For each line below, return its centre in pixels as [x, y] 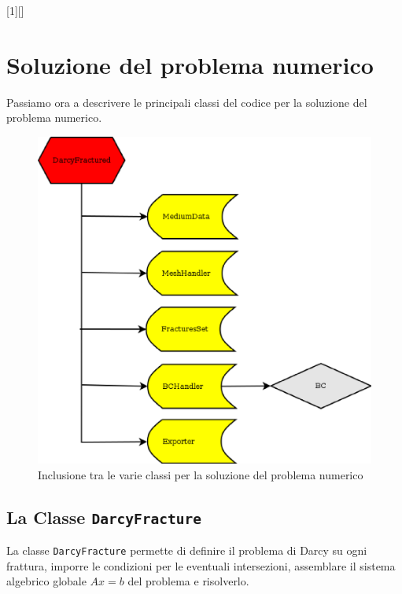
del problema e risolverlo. [188, 581]
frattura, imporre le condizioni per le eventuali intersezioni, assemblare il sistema [201, 565]
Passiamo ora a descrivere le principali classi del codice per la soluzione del [187, 102]
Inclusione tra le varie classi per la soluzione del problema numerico [201, 474]
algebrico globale [46, 581]
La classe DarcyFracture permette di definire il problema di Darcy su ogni [187, 550]
